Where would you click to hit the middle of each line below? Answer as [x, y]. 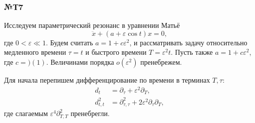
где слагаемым [26, 113]
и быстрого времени [116, 52]
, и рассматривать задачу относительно [188, 42]
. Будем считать [69, 42]
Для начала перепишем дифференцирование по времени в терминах [107, 80]
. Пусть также [192, 52]
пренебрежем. [161, 62]
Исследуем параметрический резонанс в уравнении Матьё [92, 25]
